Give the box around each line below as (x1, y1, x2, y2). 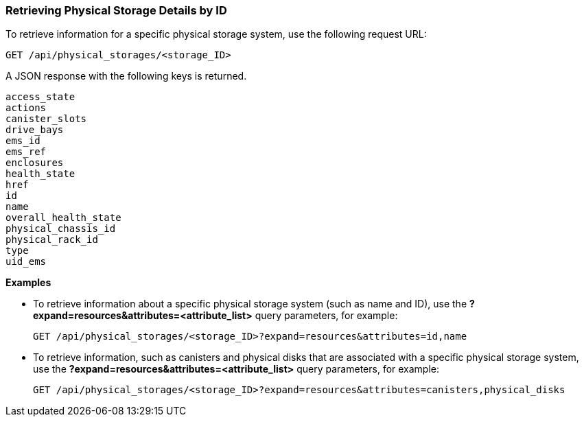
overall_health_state (5, 212, 121, 224)
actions (5, 102, 47, 114)
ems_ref (5, 146, 47, 158)
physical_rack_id (5, 234, 98, 246)
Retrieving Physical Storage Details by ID (5, 3, 227, 17)
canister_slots (5, 113, 87, 125)
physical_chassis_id (5, 223, 116, 235)
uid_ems (5, 256, 47, 268)
